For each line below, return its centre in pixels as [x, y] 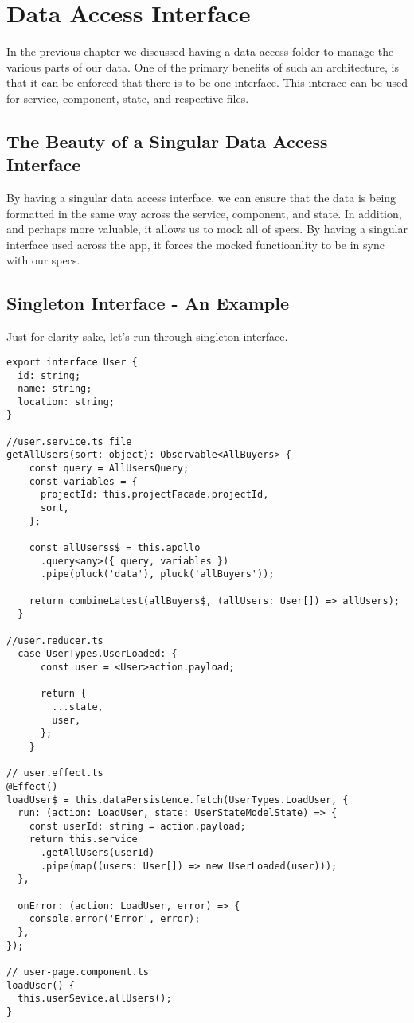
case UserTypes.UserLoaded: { [98, 654]
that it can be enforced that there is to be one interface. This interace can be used [207, 82]
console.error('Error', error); [115, 919]
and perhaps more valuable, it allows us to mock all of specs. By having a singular [207, 229]
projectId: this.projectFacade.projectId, [154, 495]
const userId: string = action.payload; [137, 826]
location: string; [66, 402]
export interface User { [72, 362]
